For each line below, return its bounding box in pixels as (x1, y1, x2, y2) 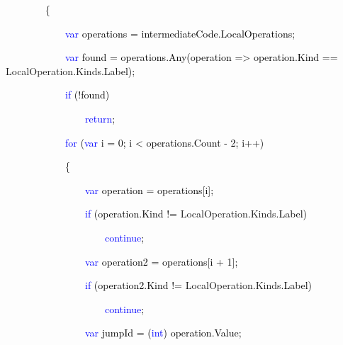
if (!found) (65, 87, 110, 102)
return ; (85, 111, 116, 125)
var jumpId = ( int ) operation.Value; (85, 325, 242, 340)
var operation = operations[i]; (85, 182, 214, 197)
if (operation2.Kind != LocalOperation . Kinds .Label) (85, 278, 312, 293)
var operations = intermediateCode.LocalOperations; (65, 26, 296, 40)
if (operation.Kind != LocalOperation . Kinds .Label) (85, 206, 307, 221)
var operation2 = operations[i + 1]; (85, 254, 238, 268)
